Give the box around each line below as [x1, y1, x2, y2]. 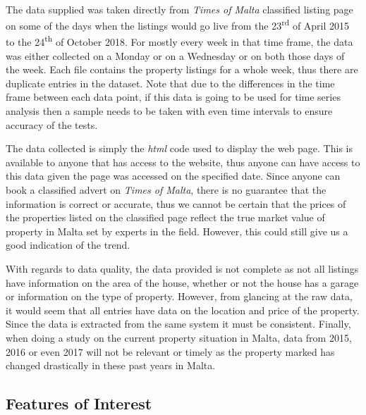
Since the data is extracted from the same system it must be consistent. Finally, [6, 316, 351, 331]
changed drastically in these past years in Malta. [6, 358, 216, 373]
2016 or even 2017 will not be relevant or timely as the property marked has [6, 344, 335, 359]
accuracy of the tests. [6, 117, 98, 132]
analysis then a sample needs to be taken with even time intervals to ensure [6, 104, 333, 118]
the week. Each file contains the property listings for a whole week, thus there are [6, 62, 358, 77]
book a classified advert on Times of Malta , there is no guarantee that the [6, 182, 327, 197]
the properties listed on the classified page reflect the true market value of [6, 210, 325, 225]
